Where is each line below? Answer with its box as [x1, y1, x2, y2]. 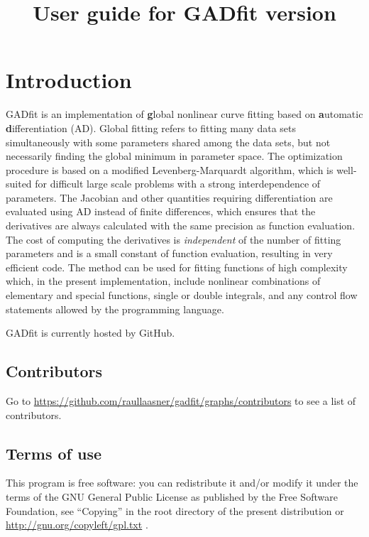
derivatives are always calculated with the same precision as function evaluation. [6, 218, 356, 233]
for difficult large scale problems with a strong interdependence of [35, 176, 321, 191]
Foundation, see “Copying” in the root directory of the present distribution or [6, 503, 344, 518]
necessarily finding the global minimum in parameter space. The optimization [6, 148, 343, 163]
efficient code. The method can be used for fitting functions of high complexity [6, 259, 348, 274]
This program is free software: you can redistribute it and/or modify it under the [6, 475, 358, 490]
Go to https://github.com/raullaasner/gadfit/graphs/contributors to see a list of [6, 394, 356, 408]
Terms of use [6, 442, 102, 464]
